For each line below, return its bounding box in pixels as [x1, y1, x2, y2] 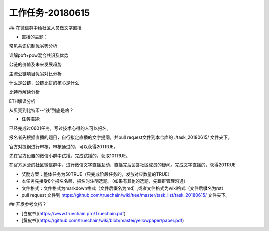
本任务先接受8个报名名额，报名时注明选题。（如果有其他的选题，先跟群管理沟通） [21, 178, 188, 184]
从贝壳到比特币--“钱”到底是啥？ [9, 107, 74, 113]
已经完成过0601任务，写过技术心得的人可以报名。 [9, 125, 112, 131]
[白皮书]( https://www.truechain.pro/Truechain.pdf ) [21, 210, 126, 216]
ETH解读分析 [9, 98, 36, 104]
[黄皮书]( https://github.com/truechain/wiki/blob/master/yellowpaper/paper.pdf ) [21, 217, 184, 224]
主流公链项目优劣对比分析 [9, 70, 62, 77]
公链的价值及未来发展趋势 [9, 61, 62, 67]
